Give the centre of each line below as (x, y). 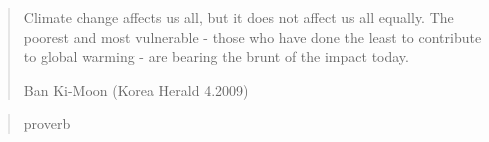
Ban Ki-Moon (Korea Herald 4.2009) (136, 89)
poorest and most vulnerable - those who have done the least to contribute (252, 36)
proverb (47, 123)
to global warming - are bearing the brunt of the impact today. (216, 56)
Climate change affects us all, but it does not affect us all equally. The (238, 17)
